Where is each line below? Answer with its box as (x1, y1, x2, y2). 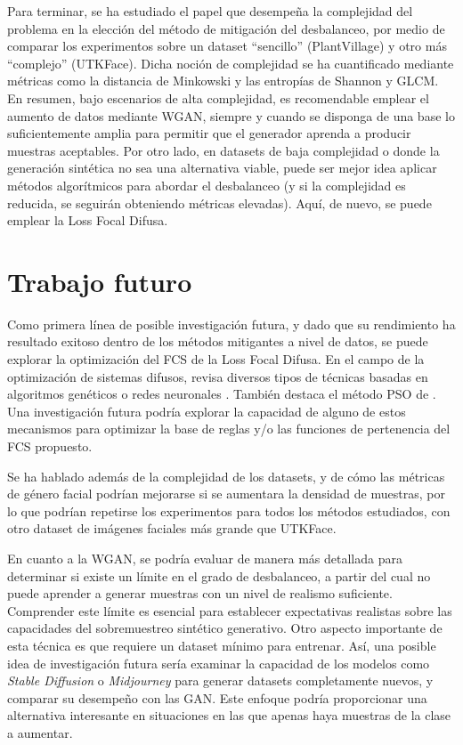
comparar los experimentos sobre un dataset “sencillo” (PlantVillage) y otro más (7, 36, 447, 55)
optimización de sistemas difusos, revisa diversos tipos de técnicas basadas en (7, 367, 428, 385)
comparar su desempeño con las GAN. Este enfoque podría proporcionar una (7, 688, 427, 707)
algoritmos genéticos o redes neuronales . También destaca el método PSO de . (7, 385, 436, 403)
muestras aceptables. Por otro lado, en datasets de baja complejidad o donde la (7, 141, 440, 159)
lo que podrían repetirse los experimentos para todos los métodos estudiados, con (7, 501, 451, 520)
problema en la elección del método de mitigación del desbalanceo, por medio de (7, 19, 445, 37)
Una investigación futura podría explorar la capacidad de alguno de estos (7, 401, 406, 420)
